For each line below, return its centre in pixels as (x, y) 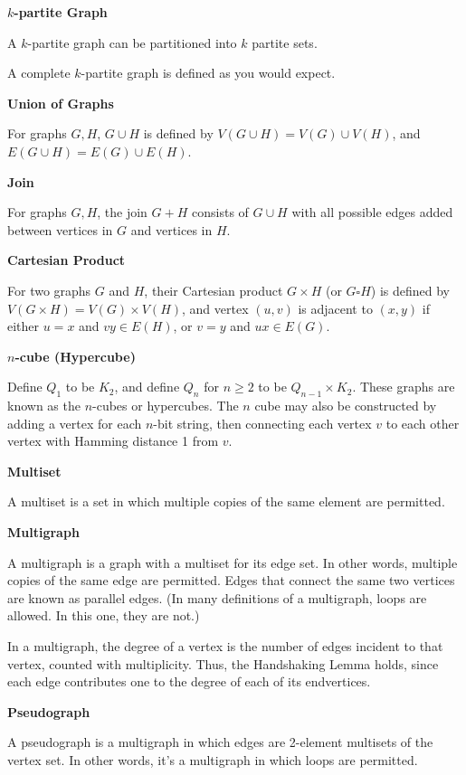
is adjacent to (335, 308)
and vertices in (171, 229)
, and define (147, 387)
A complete (39, 73)
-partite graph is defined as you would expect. (208, 73)
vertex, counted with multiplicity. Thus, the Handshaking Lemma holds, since (223, 663)
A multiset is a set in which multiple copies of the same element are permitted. (226, 501)
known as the (44, 406)
